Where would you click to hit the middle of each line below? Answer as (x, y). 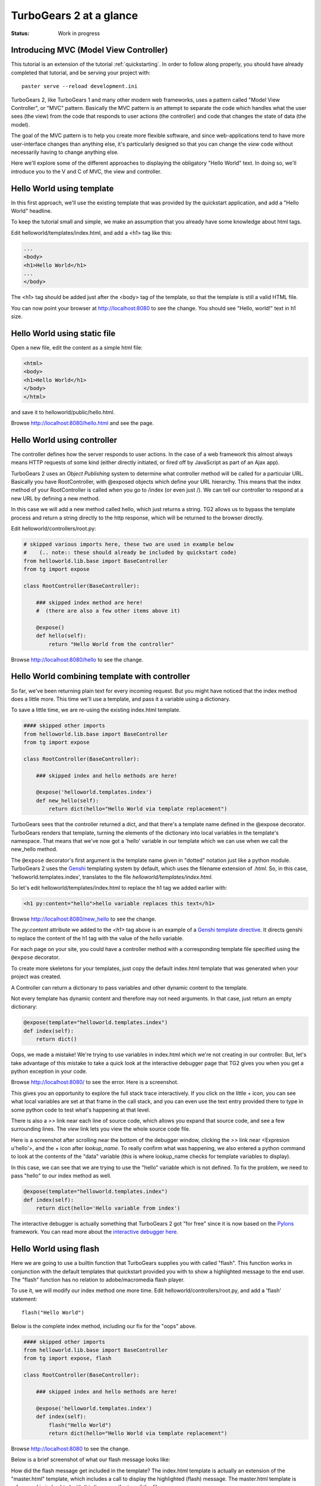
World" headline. (32, 211)
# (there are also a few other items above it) (108, 611)
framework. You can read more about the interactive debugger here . (95, 1232)
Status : (20, 33)
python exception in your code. (49, 1071)
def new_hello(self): (67, 800)
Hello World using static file (63, 333)
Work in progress (79, 33)
